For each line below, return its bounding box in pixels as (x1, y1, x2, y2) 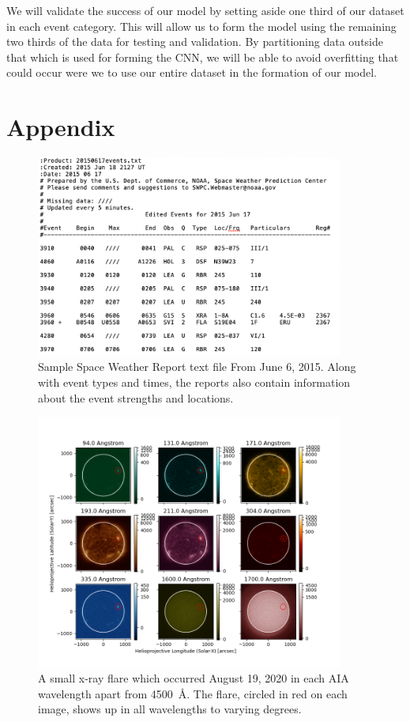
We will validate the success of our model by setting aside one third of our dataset (6, 2, 404, 18)
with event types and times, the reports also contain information (38, 374, 351, 391)
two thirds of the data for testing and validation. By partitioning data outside (6, 33, 383, 50)
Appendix (6, 111, 115, 143)
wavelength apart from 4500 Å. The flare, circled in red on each (38, 685, 348, 701)
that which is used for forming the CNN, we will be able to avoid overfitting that (6, 48, 399, 65)
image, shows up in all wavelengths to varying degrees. (38, 701, 302, 717)
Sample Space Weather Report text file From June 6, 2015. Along (38, 358, 356, 375)
